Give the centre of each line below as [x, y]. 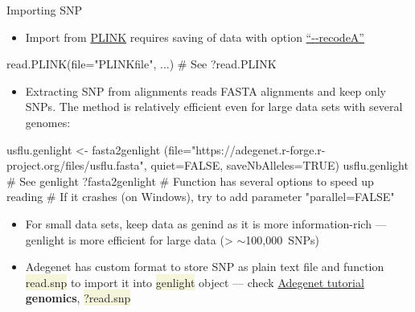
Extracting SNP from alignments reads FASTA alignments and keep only [205, 90]
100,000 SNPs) [282, 239]
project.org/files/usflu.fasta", [77, 165]
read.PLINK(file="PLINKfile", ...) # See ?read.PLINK [142, 64]
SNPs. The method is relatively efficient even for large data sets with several [214, 107]
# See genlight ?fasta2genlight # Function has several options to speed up [190, 181]
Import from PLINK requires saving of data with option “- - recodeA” [195, 37]
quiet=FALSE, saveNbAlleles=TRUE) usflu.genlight [279, 165]
